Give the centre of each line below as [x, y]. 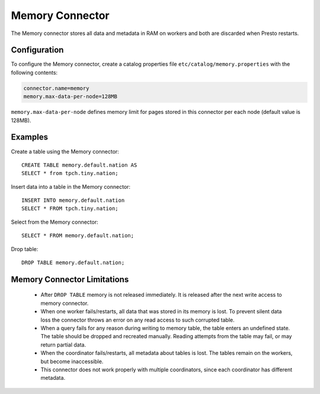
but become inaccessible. [72, 361]
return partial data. [63, 345]
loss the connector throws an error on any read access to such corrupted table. [138, 320]
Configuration [37, 50]
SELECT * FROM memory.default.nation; [78, 236]
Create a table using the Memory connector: [65, 151]
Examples [30, 137]
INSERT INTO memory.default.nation [73, 201]
